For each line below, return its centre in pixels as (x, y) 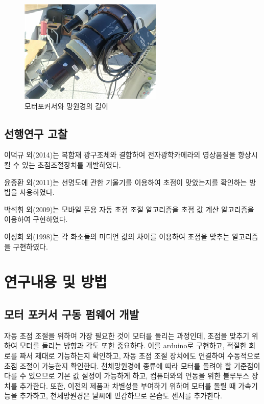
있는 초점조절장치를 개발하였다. (71, 164)
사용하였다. (37, 192)
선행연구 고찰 (36, 133)
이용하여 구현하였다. (36, 219)
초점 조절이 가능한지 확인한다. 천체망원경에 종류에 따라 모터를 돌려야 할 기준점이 (132, 365)
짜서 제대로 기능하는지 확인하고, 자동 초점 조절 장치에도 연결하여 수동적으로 (140, 355)
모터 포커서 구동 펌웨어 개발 (72, 314)
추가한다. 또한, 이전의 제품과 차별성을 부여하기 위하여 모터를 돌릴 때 (128, 385)
